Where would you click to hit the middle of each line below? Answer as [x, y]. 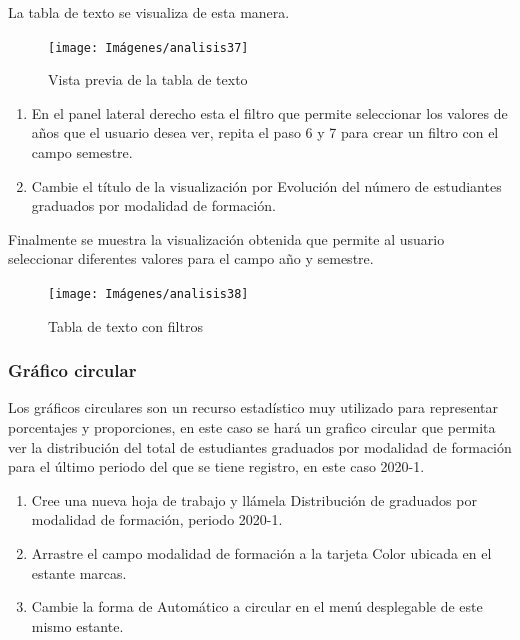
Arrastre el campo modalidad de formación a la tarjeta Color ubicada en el [261, 553]
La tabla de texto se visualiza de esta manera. [149, 12]
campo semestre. [82, 152]
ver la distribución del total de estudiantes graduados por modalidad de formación [260, 446]
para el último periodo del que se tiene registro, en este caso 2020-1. [216, 466]
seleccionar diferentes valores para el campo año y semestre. [191, 258]
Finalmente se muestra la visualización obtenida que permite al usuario [226, 238]
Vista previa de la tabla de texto [148, 79]
